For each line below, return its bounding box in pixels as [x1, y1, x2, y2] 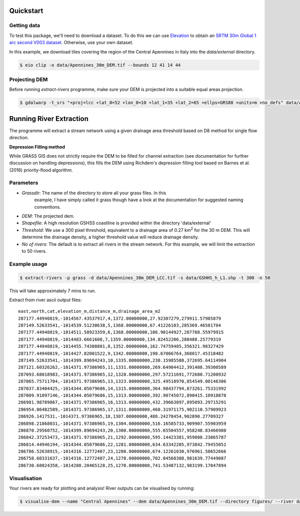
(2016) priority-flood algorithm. [9, 167, 73, 173]
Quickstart [9, 7, 43, 15]
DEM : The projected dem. [21, 213, 75, 219]
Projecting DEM [9, 76, 48, 83]
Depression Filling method [9, 144, 65, 150]
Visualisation [9, 474, 42, 481]
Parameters [9, 179, 38, 186]
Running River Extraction [9, 114, 88, 123]
